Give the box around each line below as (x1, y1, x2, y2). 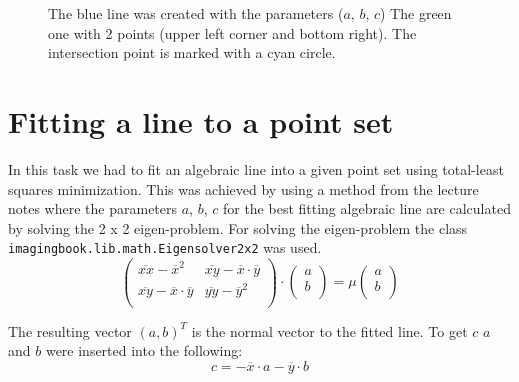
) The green (380, 3, 452, 23)
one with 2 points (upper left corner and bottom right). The (48, 22, 417, 43)
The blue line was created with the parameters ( (48, 3, 344, 23)
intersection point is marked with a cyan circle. (48, 42, 336, 63)
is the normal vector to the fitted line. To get (191, 320, 468, 341)
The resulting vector (8, 320, 132, 341)
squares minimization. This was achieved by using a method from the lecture (8, 178, 479, 199)
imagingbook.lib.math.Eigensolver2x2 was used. (8, 237, 322, 258)
